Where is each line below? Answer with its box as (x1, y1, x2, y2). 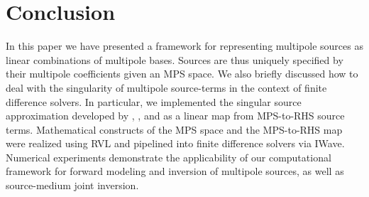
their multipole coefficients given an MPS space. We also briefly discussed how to (6, 66, 358, 81)
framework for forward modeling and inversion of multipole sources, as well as (6, 164, 344, 179)
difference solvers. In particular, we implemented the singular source (6, 94, 302, 109)
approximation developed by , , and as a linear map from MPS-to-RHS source (6, 108, 345, 123)
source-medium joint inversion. (6, 178, 139, 193)
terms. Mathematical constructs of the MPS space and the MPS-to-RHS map (6, 122, 343, 137)
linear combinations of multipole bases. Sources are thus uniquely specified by (6, 52, 343, 67)
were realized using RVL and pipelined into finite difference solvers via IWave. (6, 136, 345, 151)
